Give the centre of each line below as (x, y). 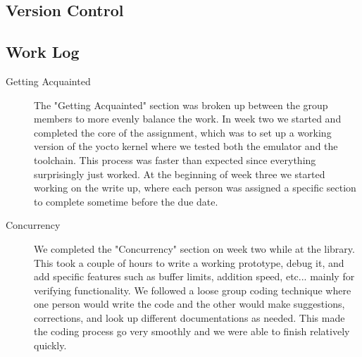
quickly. (50, 345)
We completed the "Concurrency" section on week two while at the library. (194, 248)
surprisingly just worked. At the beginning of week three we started (180, 174)
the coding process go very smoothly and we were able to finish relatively (192, 331)
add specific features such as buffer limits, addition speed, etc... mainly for (194, 276)
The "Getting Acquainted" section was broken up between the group (181, 105)
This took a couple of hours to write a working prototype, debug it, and (189, 262)
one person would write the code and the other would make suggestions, (189, 304)
